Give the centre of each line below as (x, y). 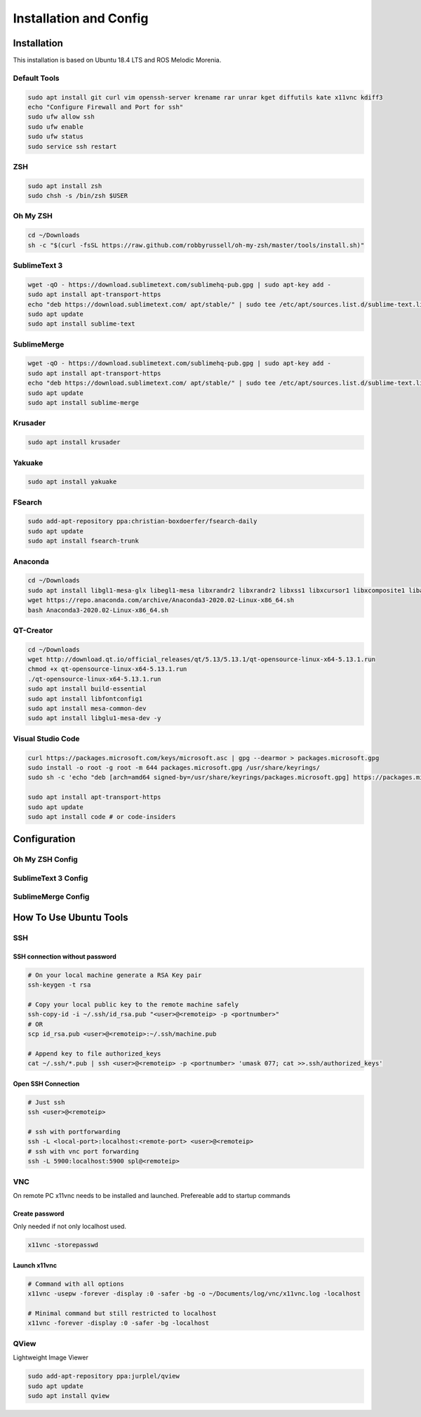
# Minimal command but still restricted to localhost (122, 1313)
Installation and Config (81, 18)
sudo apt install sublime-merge (83, 403)
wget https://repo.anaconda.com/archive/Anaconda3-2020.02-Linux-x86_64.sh (161, 600)
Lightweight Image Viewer (51, 1357)
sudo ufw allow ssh (61, 117)
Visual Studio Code (46, 738)
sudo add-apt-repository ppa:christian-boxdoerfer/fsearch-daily (142, 521)
